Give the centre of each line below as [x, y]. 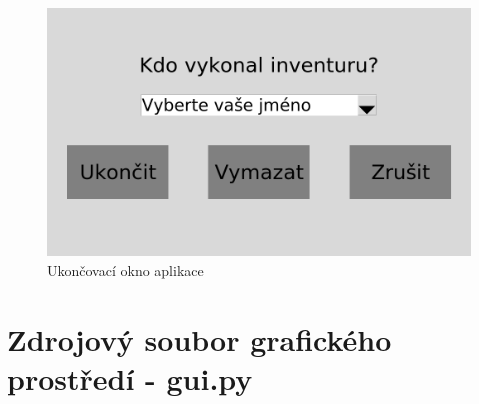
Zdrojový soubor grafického [199, 338]
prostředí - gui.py [130, 378]
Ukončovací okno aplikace [125, 270]
